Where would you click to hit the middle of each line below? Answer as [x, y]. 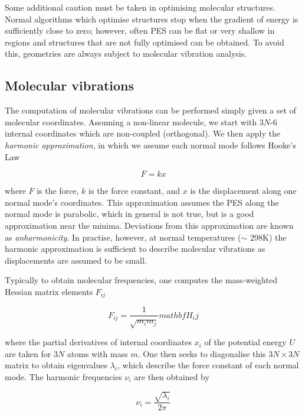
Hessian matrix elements [49, 291]
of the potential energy [245, 342]
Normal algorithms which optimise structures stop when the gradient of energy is [152, 19]
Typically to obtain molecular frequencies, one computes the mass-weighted [141, 280]
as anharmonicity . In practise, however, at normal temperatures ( [123, 237]
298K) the [268, 237]
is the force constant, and [135, 191]
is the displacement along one [243, 191]
